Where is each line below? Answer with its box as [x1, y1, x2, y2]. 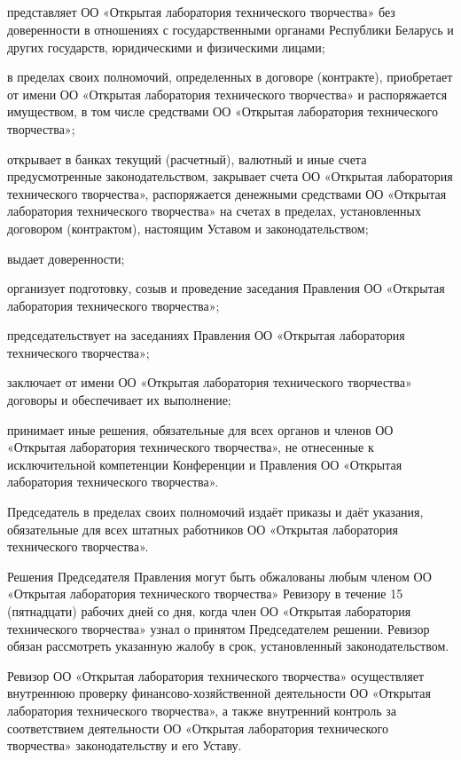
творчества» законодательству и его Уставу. [7, 736, 242, 755]
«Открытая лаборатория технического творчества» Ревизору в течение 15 [7, 584, 403, 603]
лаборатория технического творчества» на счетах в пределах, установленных [7, 202, 421, 220]
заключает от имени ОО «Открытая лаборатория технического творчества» [7, 373, 412, 392]
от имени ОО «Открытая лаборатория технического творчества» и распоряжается [7, 84, 448, 103]
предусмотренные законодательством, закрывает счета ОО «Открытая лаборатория [7, 167, 453, 186]
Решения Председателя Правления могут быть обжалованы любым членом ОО [7, 566, 432, 585]
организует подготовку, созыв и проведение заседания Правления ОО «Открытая [7, 279, 445, 297]
